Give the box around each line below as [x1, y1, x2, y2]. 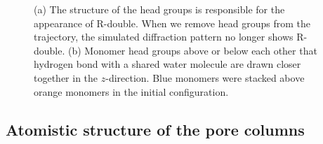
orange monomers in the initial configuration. [34, 84, 229, 99]
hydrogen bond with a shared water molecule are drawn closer [34, 57, 301, 71]
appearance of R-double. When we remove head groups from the [34, 15, 310, 30]
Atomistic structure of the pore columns [6, 118, 305, 140]
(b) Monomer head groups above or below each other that [68, 43, 317, 57]
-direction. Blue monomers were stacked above [105, 70, 305, 85]
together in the [34, 70, 98, 85]
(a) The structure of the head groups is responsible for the [34, 2, 285, 16]
